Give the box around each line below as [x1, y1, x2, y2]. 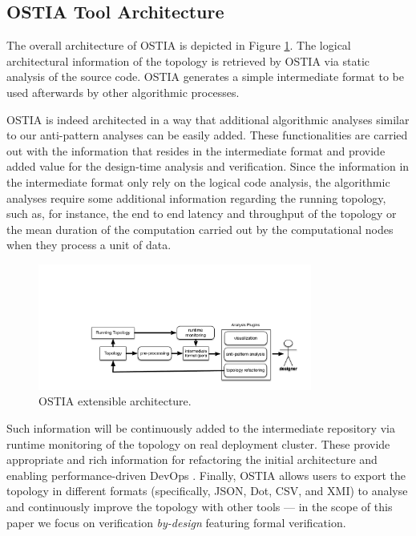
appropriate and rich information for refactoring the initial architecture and [6, 451, 378, 468]
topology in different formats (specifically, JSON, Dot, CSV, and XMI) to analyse [6, 482, 408, 499]
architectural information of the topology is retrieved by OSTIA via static [6, 52, 370, 69]
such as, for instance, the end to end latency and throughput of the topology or [6, 205, 397, 222]
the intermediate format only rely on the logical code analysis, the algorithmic [6, 173, 390, 190]
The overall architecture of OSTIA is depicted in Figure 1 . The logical [6, 37, 351, 54]
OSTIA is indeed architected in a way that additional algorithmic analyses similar [6, 111, 410, 127]
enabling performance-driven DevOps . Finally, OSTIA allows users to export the [6, 466, 406, 483]
